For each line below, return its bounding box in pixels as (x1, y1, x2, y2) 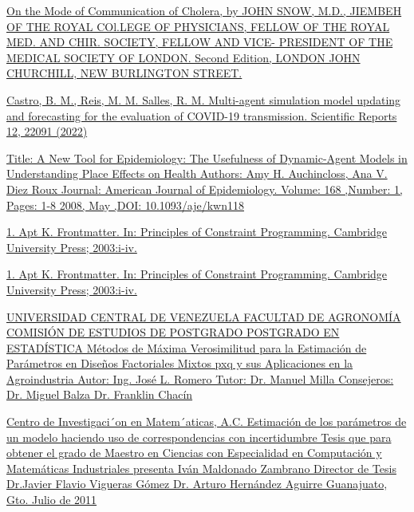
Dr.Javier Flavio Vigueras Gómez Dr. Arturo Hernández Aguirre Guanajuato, (6, 475, 388, 492)
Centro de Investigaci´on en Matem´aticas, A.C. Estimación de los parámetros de (6, 413, 407, 430)
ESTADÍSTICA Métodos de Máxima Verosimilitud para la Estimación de (6, 339, 367, 356)
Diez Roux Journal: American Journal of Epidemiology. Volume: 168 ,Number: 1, (6, 180, 404, 197)
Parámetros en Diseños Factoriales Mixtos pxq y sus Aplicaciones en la (6, 355, 353, 372)
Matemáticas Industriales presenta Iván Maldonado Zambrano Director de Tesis (6, 459, 396, 476)
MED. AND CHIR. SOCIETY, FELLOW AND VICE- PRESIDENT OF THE (6, 33, 393, 50)
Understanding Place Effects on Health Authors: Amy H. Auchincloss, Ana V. (6, 165, 388, 182)
